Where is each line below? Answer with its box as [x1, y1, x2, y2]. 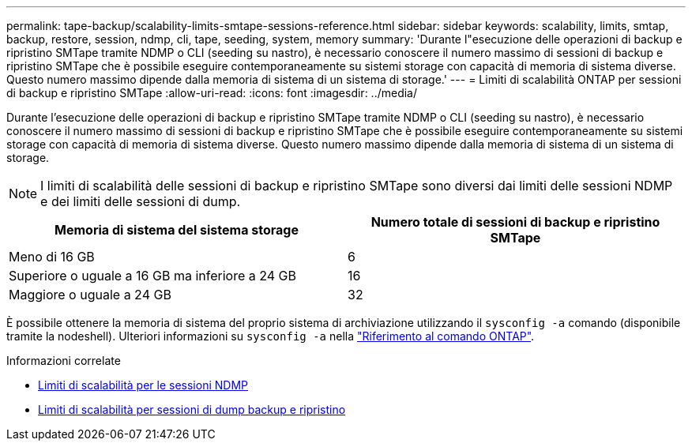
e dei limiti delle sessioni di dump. [40, 193, 241, 209]
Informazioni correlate [6, 354, 121, 367]
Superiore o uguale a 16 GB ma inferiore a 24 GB [9, 268, 296, 284]
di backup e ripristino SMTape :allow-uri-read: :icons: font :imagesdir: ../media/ [6, 86, 418, 100]
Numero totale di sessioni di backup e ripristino [370, 214, 660, 230]
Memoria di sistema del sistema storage [55, 222, 299, 238]
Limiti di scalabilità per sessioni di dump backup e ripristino [38, 403, 346, 416]
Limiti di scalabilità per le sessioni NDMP [38, 378, 248, 392]
